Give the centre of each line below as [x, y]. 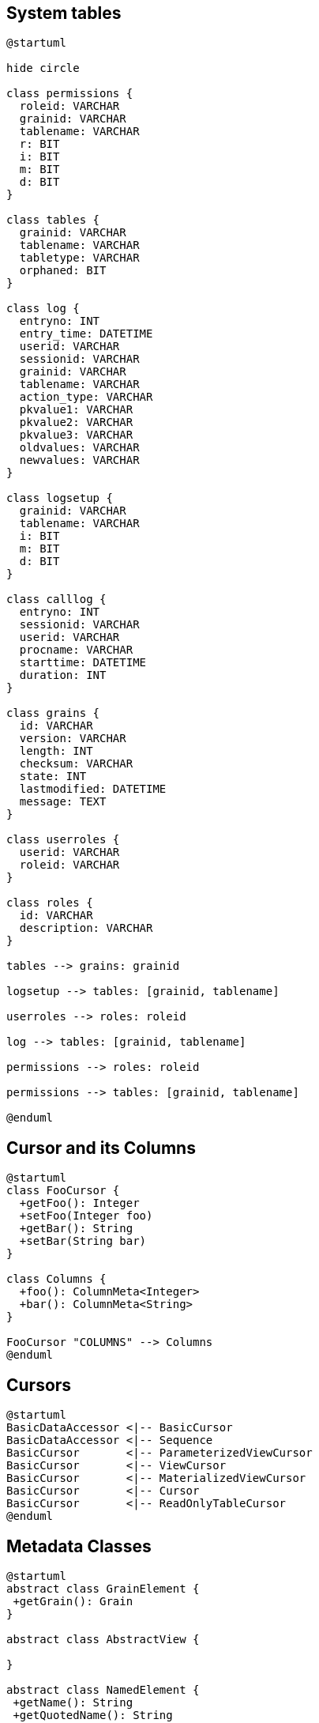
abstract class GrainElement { [103, 1588]
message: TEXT [63, 802]
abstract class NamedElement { [103, 1689]
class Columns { [56, 1279]
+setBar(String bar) [83, 1241]
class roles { [50, 903]
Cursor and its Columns [101, 1148]
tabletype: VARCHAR [79, 258]
